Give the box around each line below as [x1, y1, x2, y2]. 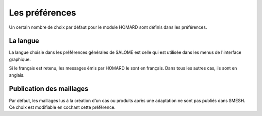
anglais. [9, 72, 25, 78]
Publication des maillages [9, 85, 89, 93]
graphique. [9, 56, 31, 62]
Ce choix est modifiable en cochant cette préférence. [9, 104, 116, 110]
